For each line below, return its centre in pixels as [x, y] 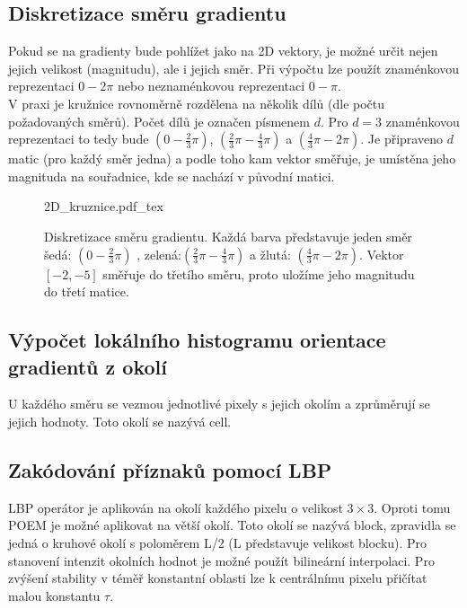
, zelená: [159, 254]
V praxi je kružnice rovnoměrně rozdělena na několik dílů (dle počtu [197, 103]
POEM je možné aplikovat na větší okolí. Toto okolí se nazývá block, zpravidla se [232, 525]
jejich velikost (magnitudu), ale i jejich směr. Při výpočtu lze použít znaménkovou [234, 68]
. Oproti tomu [412, 507]
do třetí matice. [87, 291]
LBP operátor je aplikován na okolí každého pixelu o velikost [176, 507]
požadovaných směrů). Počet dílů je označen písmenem [159, 121]
